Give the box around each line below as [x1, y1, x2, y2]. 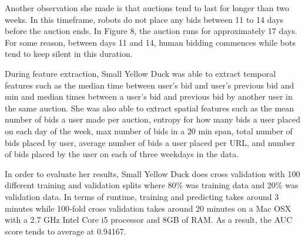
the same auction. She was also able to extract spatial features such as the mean [5, 101, 294, 114]
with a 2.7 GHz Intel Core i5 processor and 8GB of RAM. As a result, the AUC [5, 213, 293, 226]
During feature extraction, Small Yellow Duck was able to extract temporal [5, 67, 276, 79]
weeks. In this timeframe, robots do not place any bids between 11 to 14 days [5, 13, 284, 25]
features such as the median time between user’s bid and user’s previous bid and [5, 79, 294, 91]
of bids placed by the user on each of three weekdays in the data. [5, 148, 239, 160]
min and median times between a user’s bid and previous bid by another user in [5, 90, 293, 103]
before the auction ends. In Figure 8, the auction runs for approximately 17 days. [5, 25, 297, 37]
